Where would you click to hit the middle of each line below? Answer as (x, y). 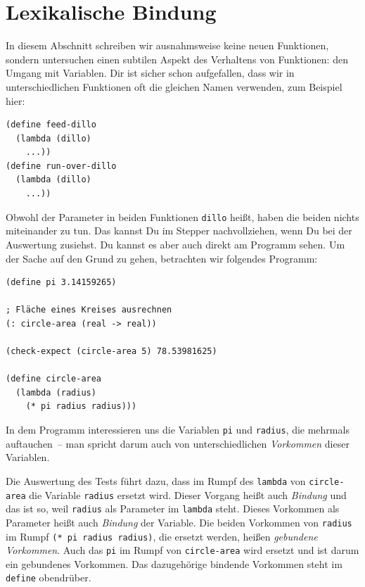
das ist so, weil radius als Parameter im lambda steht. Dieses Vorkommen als (173, 509)
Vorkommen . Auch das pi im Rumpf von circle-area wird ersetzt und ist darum (182, 550)
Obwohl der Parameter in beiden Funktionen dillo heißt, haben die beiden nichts (182, 216)
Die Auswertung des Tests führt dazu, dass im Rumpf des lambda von (156, 480)
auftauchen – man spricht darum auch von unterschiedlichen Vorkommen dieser (178, 443)
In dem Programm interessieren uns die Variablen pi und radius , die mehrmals (178, 430)
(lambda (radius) (56, 392)
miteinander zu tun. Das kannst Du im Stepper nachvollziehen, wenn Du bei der (179, 231)
